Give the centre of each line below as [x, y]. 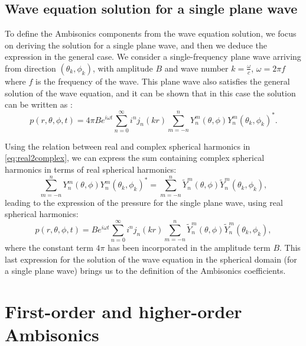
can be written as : [39, 104]
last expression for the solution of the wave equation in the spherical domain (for [151, 259]
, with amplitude [123, 68]
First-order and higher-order [123, 311]
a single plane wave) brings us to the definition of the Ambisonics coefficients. [145, 271]
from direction [30, 68]
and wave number [196, 68]
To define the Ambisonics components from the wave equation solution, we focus [151, 33]
